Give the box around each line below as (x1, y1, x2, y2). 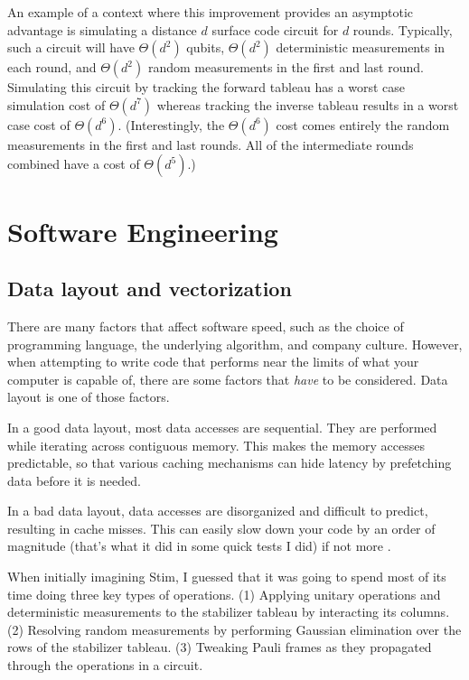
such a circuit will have (7, 38, 135, 57)
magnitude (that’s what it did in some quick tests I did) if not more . (7, 536, 391, 555)
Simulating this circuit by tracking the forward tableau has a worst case (7, 78, 405, 97)
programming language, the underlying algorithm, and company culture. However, (7, 334, 463, 353)
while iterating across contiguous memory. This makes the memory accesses (7, 435, 425, 454)
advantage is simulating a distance (7, 20, 197, 39)
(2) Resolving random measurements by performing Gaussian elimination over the (7, 619, 462, 638)
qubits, (186, 38, 225, 57)
